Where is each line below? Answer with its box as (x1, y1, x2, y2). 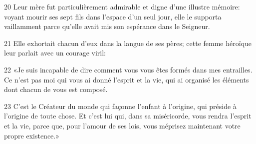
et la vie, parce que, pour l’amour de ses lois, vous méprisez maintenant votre (4, 120, 241, 130)
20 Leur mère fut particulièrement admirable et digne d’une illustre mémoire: (4, 1, 240, 11)
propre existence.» (4, 130, 59, 140)
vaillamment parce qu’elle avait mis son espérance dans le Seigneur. (4, 21, 210, 31)
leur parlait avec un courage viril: (4, 47, 106, 58)
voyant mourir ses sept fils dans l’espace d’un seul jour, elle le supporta (4, 11, 222, 21)
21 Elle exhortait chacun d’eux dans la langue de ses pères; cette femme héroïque (4, 37, 252, 48)
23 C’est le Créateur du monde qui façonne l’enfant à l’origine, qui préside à (4, 100, 237, 111)
